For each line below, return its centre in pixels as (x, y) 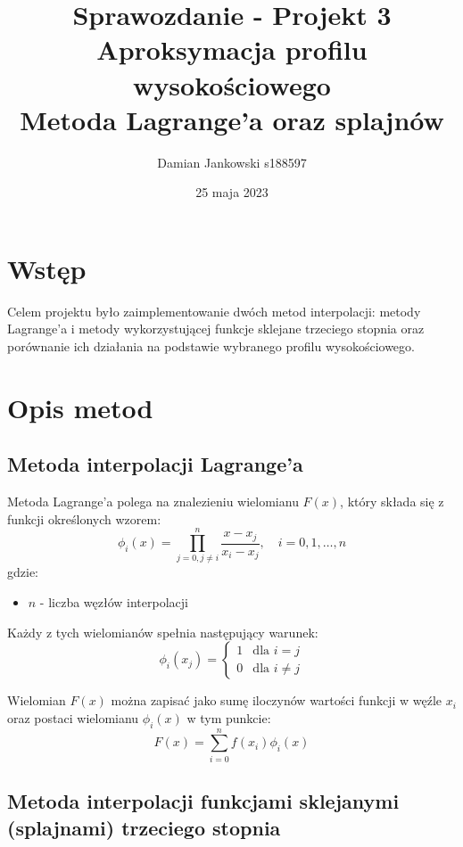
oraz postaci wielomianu (73, 717)
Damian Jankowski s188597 (232, 162)
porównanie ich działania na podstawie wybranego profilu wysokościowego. (211, 346)
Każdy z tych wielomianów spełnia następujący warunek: (163, 632)
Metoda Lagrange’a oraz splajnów (232, 119)
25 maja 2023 (232, 192)
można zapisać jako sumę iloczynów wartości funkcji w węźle (276, 700)
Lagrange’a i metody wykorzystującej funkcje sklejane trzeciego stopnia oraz (216, 329)
